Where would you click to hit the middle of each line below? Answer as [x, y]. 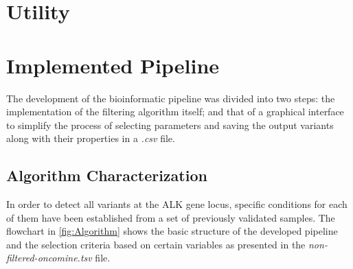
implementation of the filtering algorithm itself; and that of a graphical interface [175, 112]
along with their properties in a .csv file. [91, 138]
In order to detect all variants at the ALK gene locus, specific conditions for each [177, 204]
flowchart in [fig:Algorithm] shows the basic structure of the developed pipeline [172, 231]
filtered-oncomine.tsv [49, 258]
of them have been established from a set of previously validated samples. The [171, 217]
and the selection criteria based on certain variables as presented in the [156, 244]
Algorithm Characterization [107, 175]
